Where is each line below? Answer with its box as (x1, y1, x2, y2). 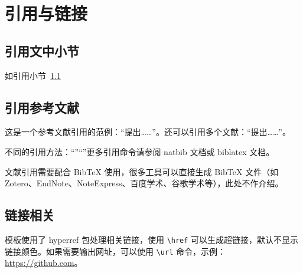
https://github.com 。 (5, 256, 83, 269)
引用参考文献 (5, 98, 79, 116)
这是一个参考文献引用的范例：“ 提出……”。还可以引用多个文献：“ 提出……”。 (5, 126, 291, 138)
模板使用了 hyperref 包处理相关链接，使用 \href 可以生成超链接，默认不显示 (5, 233, 299, 245)
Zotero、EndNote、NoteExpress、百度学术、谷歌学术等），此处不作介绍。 (5, 177, 284, 189)
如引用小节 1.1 (5, 69, 61, 81)
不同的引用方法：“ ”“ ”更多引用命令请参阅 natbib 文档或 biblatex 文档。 (5, 145, 275, 157)
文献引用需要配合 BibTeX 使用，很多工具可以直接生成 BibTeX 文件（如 (5, 165, 279, 177)
